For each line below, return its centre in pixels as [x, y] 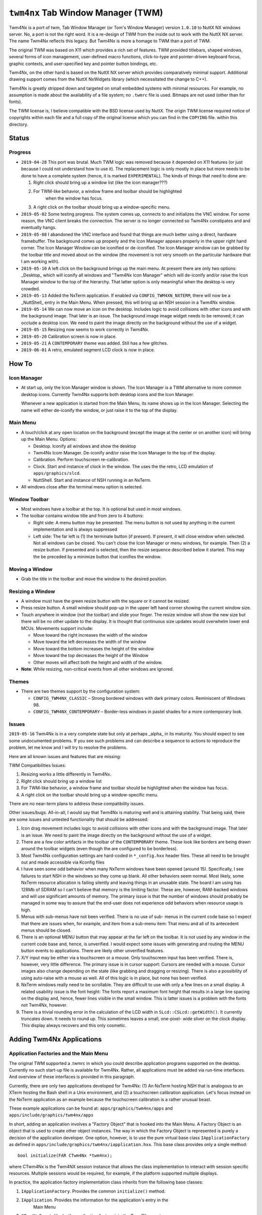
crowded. [31, 289]
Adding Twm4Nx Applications [55, 1039]
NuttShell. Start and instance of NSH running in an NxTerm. [92, 480]
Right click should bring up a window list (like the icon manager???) [100, 182]
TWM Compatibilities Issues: [38, 765]
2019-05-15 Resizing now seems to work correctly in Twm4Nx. [85, 330]
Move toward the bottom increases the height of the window [94, 648]
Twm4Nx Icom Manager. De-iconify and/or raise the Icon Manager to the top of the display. [124, 452]
